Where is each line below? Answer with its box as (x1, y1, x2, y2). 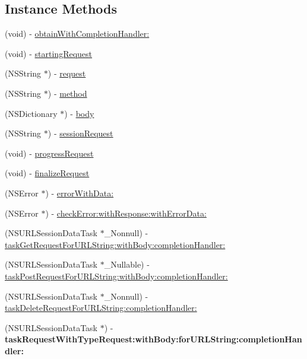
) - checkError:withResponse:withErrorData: (45, 206, 207, 219)
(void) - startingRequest (5, 47, 93, 59)
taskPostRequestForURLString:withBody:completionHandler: (5, 269, 228, 282)
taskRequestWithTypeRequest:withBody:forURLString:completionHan (5, 333, 302, 345)
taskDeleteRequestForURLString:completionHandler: (5, 301, 197, 314)
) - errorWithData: (45, 186, 114, 199)
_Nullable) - (104, 258, 150, 271)
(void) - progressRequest (5, 147, 94, 159)
